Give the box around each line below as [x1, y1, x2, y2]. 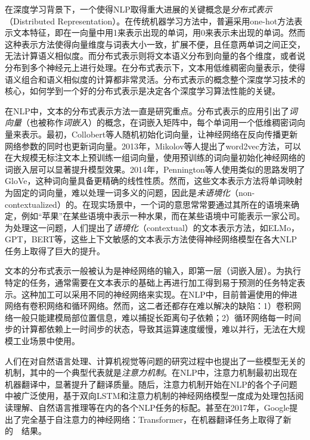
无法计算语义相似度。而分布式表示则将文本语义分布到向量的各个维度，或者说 [5, 49, 305, 62]
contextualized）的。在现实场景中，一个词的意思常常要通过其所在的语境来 [5, 198, 291, 210]
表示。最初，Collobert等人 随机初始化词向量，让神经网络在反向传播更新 [21, 127, 298, 140]
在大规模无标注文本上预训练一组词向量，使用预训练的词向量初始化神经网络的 [5, 151, 305, 164]
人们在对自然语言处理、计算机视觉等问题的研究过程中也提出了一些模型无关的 [5, 354, 305, 367]
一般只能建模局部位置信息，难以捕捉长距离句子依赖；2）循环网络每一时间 [13, 311, 301, 323]
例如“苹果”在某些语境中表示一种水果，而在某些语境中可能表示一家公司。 [21, 210, 305, 222]
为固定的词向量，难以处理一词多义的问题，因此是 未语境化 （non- [5, 186, 255, 198]
